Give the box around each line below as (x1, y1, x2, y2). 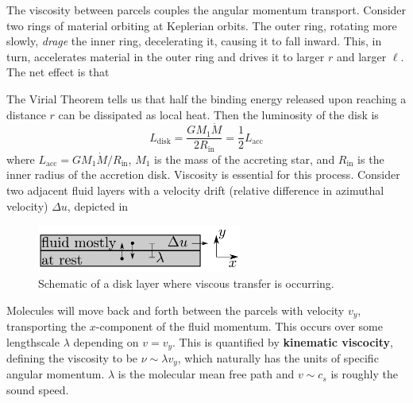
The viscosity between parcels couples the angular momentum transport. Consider (6, 2, 407, 17)
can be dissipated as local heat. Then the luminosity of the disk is (58, 106, 379, 122)
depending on (73, 333, 139, 350)
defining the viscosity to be (6, 350, 138, 366)
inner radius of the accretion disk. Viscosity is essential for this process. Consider (6, 166, 400, 183)
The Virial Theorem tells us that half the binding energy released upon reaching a (6, 90, 407, 107)
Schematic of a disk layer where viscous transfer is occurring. (38, 274, 334, 291)
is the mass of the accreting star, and (154, 150, 335, 167)
